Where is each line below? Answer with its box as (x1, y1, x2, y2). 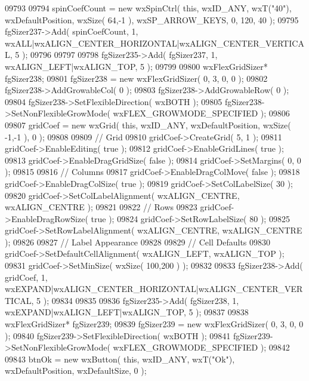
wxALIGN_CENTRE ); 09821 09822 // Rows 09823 (5, 201, 197, 213)
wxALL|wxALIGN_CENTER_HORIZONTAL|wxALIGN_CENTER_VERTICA (5, 36, 304, 49)
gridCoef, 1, (5, 271, 48, 283)
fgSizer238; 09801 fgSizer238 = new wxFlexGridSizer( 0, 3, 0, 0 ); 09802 (5, 72, 268, 84)
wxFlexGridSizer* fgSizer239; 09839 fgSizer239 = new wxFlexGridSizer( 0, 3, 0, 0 (5, 318, 304, 330)
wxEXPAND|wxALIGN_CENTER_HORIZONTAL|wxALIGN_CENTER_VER (5, 282, 303, 295)
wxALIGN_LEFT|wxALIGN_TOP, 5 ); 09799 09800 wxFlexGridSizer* (5, 60, 268, 72)
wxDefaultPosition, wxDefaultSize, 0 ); (5, 364, 147, 377)
